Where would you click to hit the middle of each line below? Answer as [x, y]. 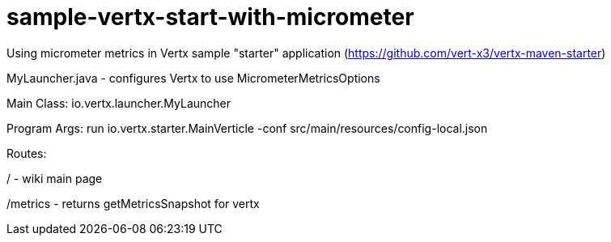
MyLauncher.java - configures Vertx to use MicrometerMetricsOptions [193, 78]
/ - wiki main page [55, 178]
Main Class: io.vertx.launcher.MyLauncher [119, 103]
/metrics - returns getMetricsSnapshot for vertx [133, 203]
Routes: [27, 153]
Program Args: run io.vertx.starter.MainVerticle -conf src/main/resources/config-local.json [247, 128]
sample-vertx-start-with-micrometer [210, 17]
